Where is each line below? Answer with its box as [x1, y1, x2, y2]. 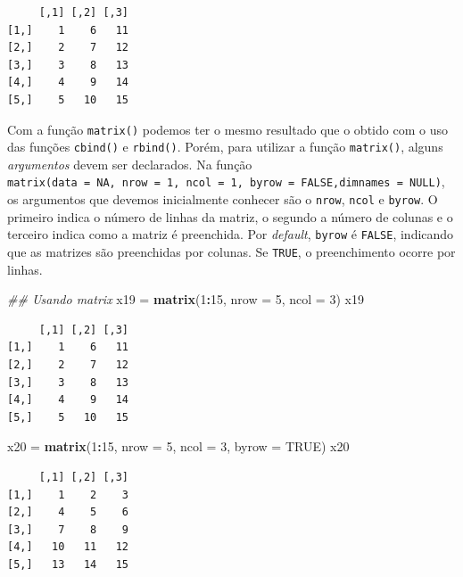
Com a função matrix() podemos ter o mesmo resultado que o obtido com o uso [7, 120, 448, 138]
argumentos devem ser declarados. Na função [7, 154, 252, 173]
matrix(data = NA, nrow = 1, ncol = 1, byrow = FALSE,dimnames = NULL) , [7, 172, 445, 191]
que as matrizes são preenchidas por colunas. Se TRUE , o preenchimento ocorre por [7, 243, 456, 261]
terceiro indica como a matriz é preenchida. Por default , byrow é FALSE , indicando [7, 225, 454, 243]
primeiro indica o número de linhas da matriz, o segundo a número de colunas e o [7, 207, 453, 226]
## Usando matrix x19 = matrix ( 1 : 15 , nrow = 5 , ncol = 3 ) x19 [7, 290, 364, 309]
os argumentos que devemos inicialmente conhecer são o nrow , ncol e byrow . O [7, 190, 438, 209]
